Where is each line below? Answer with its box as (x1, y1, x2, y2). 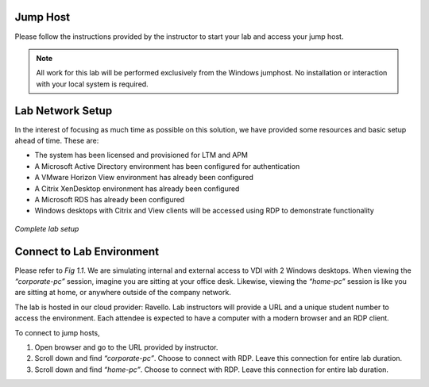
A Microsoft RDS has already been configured (34, 194, 185, 204)
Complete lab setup (14, 224, 79, 233)
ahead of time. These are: (14, 136, 99, 145)
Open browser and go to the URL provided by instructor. (34, 342, 218, 352)
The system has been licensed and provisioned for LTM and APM (34, 151, 248, 160)
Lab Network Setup (14, 104, 113, 117)
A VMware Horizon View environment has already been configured (34, 173, 254, 182)
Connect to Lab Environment (14, 244, 159, 258)
